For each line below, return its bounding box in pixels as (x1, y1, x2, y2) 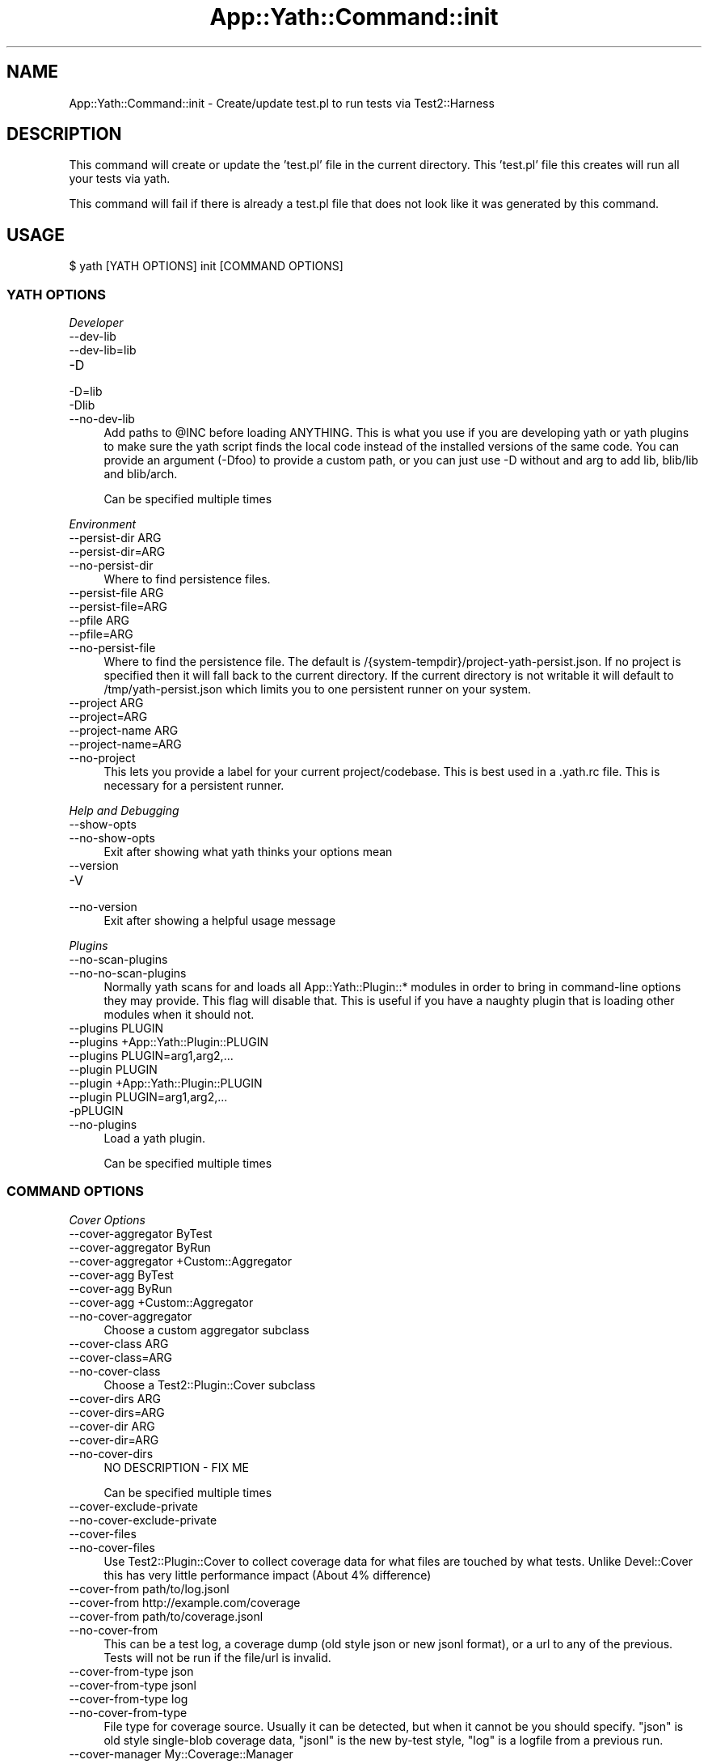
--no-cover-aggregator (69, 1308, 192, 1323)
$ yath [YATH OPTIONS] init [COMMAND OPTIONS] (69, 259, 343, 274)
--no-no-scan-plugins (69, 966, 187, 981)
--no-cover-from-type (69, 1705, 188, 1719)
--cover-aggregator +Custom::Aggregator (69, 1253, 292, 1268)
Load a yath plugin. (103, 1131, 205, 1146)
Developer (69, 316, 124, 330)
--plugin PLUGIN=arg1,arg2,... (69, 1090, 228, 1105)
